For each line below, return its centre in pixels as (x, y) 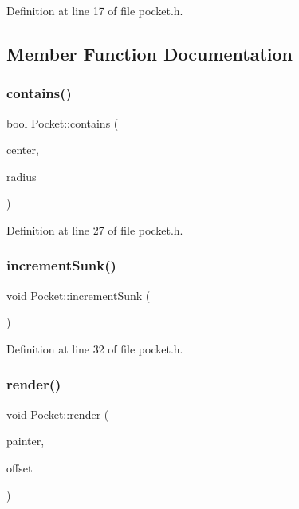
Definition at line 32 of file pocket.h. (95, 348)
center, (23, 150)
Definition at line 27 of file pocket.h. (95, 229)
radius (22, 176)
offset (20, 467)
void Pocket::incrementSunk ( (79, 295)
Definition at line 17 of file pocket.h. (95, 10)
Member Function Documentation (150, 53)
